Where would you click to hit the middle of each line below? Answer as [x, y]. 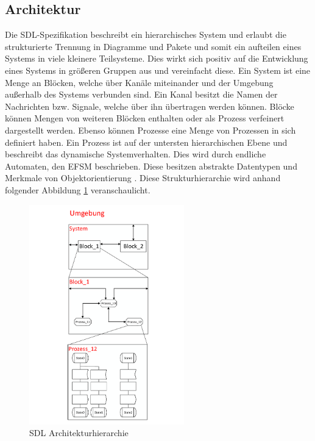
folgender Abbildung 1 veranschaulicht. [78, 189]
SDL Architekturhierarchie [79, 433]
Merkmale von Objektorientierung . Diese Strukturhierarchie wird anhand [143, 178]
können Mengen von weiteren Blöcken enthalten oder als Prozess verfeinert [145, 118]
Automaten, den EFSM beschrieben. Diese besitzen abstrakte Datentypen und [151, 166]
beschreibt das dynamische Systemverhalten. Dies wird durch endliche [136, 154]
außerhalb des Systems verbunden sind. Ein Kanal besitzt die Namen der [141, 94]
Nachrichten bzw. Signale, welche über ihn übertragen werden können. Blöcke [150, 106]
